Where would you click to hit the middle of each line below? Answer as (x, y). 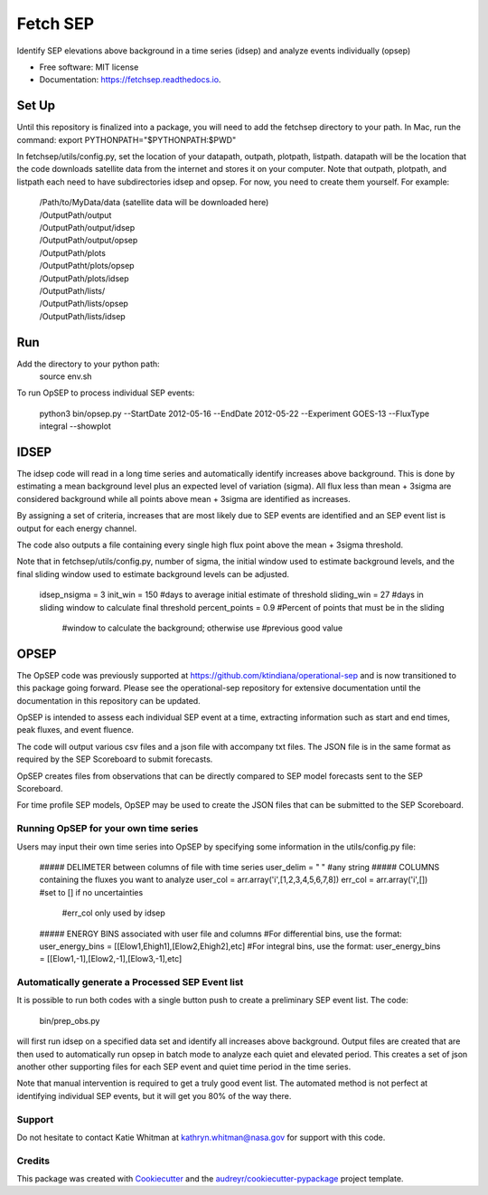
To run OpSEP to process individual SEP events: (106, 393)
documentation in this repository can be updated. (108, 700)
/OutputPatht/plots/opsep (87, 266)
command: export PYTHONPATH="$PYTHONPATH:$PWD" (127, 139)
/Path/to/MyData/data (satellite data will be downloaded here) (154, 203)
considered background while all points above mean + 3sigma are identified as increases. (184, 498)
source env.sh (66, 376)
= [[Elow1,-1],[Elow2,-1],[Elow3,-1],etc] (111, 959)
